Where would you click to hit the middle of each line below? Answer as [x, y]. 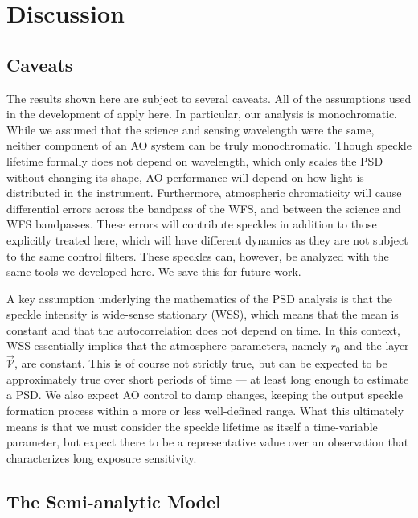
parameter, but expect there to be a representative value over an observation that [208, 442]
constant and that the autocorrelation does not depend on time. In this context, [203, 329]
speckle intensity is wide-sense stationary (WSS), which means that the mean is [203, 314]
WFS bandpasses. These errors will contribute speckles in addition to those [192, 224]
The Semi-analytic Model [114, 501]
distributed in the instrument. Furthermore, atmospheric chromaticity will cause [204, 193]
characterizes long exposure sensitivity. [102, 457]
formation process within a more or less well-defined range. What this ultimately [205, 411]
